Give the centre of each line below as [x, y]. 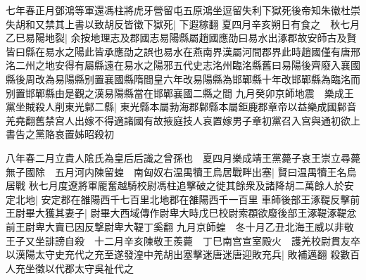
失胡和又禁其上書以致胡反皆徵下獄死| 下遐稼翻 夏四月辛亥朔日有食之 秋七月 [183, 24]
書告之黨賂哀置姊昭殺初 [60, 134]
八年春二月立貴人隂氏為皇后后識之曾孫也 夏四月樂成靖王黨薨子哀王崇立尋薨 [183, 157]
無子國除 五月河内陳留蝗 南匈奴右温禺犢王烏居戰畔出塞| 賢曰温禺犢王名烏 [181, 171]
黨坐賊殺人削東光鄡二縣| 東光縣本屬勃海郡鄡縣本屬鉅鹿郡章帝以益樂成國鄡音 [181, 107]
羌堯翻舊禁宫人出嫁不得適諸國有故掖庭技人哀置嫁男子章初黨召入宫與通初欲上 [183, 120]
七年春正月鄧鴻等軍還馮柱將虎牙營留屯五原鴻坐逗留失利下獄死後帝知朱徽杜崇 [183, 10]
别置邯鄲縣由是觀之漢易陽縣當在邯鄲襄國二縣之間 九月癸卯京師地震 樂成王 [180, 93]
